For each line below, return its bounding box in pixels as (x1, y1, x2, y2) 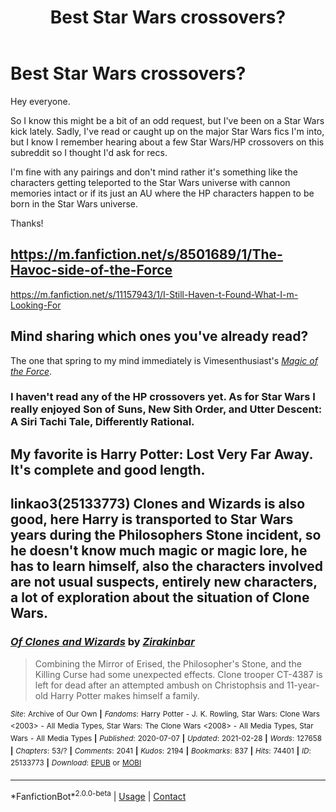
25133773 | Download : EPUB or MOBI (10, 758, 142, 768)
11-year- (286, 679, 320, 691)
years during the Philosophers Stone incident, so (10, 527, 322, 544)
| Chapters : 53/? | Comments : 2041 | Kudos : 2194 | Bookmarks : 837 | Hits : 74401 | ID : (10, 746, 312, 756)
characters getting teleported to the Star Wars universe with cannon (10, 176, 291, 188)
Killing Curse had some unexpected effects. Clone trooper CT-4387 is (34, 668, 323, 680)
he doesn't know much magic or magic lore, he (10, 542, 308, 560)
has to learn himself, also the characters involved (10, 558, 323, 575)
